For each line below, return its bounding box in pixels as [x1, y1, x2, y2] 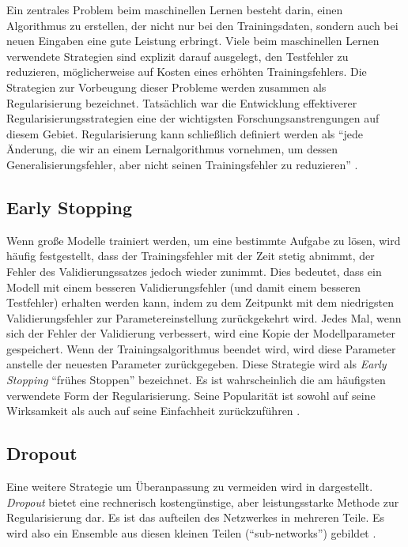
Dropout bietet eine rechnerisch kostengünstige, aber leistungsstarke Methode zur [6, 493, 399, 510]
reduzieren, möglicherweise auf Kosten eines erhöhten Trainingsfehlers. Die [6, 63, 367, 80]
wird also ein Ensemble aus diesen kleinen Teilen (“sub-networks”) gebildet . [6, 524, 376, 541]
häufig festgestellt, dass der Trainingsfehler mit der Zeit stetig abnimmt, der [6, 247, 375, 264]
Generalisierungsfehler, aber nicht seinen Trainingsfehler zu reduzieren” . [6, 156, 358, 172]
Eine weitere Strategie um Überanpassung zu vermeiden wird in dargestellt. [6, 478, 373, 495]
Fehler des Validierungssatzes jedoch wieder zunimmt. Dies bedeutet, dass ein [6, 262, 382, 279]
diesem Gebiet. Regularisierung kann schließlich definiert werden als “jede [6, 125, 364, 141]
